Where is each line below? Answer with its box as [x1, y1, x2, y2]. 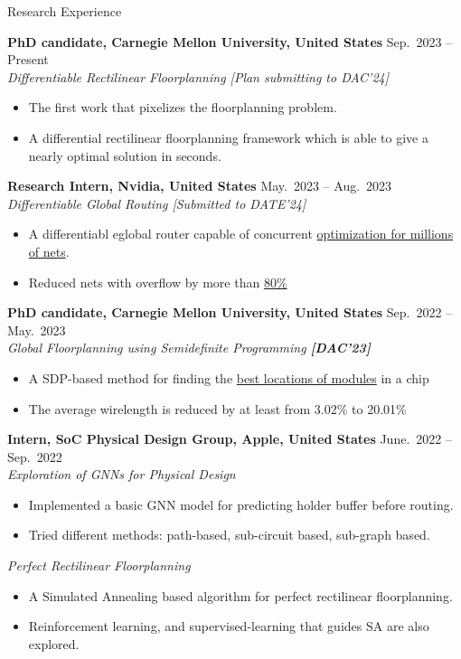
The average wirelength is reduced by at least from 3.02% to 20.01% [28, 399, 407, 418]
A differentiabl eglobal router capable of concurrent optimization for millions [28, 224, 454, 243]
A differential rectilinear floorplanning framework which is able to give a [28, 127, 428, 146]
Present [7, 50, 49, 69]
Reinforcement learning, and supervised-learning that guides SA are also [28, 617, 429, 635]
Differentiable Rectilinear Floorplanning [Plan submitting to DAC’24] [7, 67, 389, 86]
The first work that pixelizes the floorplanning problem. [28, 98, 337, 117]
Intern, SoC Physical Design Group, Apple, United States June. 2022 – [7, 429, 452, 448]
